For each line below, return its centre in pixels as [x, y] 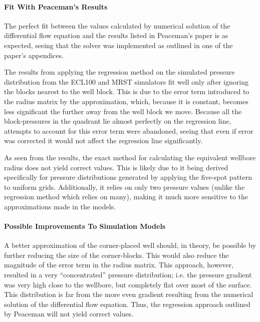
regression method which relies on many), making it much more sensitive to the [126, 197]
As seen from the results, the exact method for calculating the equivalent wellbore [130, 157]
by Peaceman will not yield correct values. [69, 314]
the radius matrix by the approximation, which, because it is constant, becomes [126, 101]
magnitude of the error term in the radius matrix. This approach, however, [119, 265]
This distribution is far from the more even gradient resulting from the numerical [129, 294]
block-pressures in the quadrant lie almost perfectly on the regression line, [118, 121]
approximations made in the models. [60, 206]
